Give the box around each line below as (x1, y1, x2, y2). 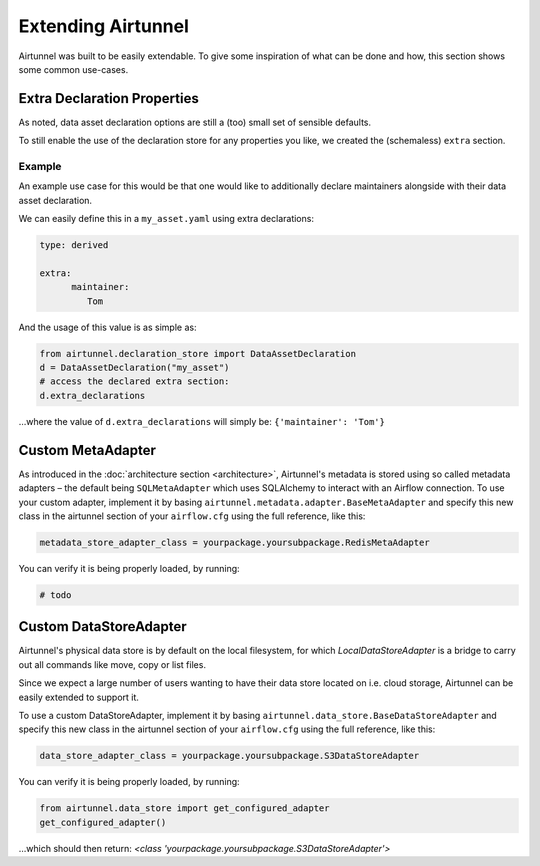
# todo (39, 589, 72, 600)
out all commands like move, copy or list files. (18, 658, 207, 670)
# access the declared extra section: (39, 376, 230, 387)
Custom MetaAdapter (18, 441, 157, 459)
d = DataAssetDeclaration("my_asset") (39, 362, 230, 374)
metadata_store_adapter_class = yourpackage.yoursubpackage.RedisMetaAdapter (39, 536, 430, 548)
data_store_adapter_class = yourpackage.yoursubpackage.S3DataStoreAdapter (39, 750, 420, 762)
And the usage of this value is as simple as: (18, 321, 197, 333)
